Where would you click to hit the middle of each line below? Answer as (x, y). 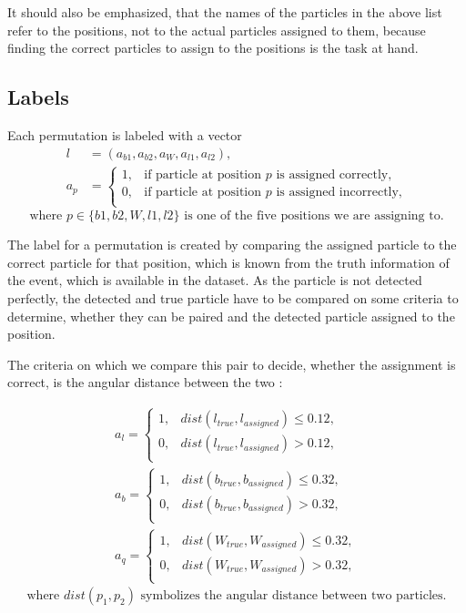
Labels (38, 97)
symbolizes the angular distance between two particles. (294, 595)
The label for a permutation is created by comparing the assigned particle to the (232, 245)
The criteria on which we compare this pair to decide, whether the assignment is (232, 364)
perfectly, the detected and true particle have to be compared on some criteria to (233, 298)
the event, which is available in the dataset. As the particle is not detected (215, 280)
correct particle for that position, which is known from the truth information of (228, 262)
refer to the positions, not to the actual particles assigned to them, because (217, 30)
